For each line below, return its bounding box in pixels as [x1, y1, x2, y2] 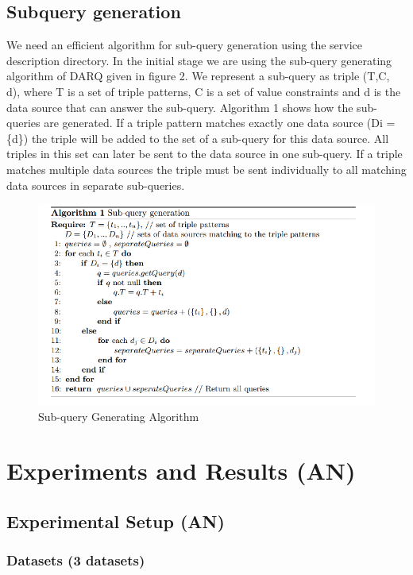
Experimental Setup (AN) [6, 508, 225, 533]
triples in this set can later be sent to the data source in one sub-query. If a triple [6, 145, 403, 162]
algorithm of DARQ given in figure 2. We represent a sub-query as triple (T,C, [6, 68, 390, 84]
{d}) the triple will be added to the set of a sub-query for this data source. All [6, 129, 389, 146]
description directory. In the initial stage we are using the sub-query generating [6, 52, 392, 68]
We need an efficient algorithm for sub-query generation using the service [6, 37, 363, 53]
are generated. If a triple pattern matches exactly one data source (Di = [44, 114, 396, 131]
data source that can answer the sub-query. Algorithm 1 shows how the [6, 98, 353, 115]
